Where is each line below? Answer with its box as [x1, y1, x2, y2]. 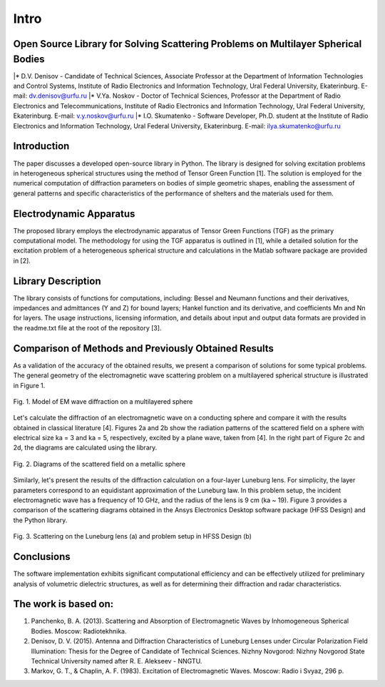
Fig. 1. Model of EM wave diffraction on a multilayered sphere [13, 397, 193, 406]
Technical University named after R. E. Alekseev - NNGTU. [31, 656, 202, 665]
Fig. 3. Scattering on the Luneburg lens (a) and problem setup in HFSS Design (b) [13, 532, 252, 541]
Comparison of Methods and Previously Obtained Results [13, 342, 274, 355]
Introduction [13, 140, 70, 153]
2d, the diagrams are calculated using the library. [13, 443, 158, 452]
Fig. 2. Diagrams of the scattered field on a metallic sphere [13, 459, 185, 468]
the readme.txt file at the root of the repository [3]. [13, 323, 162, 332]
